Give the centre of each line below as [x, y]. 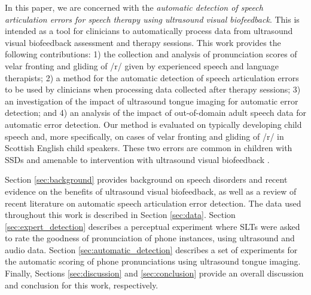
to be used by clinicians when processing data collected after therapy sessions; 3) [153, 89]
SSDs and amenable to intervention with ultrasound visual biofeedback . [137, 159]
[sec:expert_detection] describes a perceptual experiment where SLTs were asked [153, 226]
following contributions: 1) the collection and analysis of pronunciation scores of [151, 54]
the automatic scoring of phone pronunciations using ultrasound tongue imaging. [153, 261]
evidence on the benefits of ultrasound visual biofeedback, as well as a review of [151, 191]
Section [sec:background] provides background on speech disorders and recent [146, 179]
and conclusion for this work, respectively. [82, 285]
